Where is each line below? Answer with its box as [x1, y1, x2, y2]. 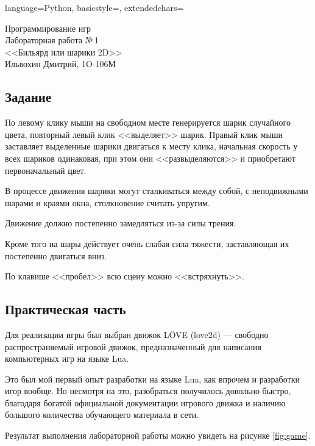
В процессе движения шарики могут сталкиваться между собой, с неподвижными [5, 184, 308, 197]
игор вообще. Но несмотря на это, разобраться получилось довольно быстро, [5, 384, 291, 397]
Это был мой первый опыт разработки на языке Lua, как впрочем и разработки [5, 372, 300, 385]
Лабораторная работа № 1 [5, 34, 99, 46]
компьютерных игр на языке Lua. [5, 352, 129, 365]
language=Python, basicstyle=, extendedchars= [5, 1, 184, 13]
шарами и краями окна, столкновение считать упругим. [5, 196, 210, 209]
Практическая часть [5, 300, 126, 318]
